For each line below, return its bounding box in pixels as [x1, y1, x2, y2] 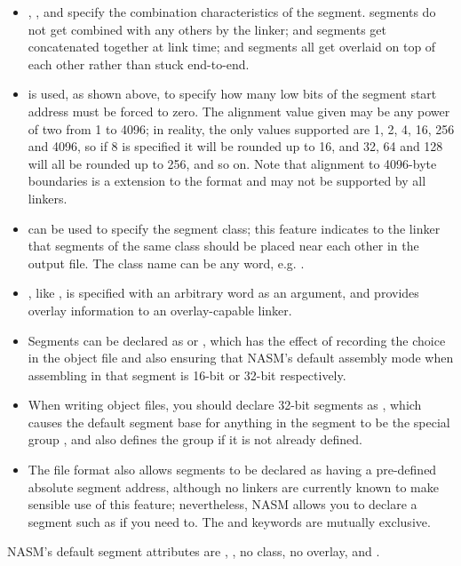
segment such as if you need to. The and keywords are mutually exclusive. [28, 512, 431, 530]
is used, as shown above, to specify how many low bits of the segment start [28, 84, 437, 103]
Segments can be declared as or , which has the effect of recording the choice [28, 331, 446, 349]
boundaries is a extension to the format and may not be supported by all [28, 171, 426, 190]
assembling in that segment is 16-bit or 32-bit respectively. [28, 365, 346, 384]
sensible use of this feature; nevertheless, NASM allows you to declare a [28, 495, 417, 514]
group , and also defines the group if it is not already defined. [28, 430, 362, 449]
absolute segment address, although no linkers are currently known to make [28, 477, 439, 496]
